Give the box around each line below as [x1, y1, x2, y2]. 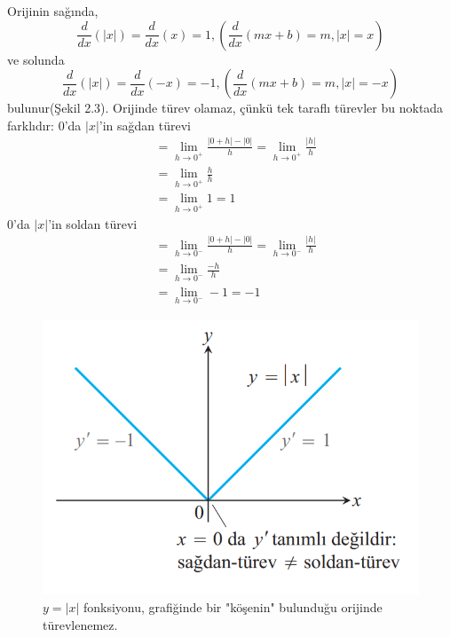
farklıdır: [7, 115, 55, 134]
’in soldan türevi [48, 214, 138, 232]
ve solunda [7, 50, 65, 68]
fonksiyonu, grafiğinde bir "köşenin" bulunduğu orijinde [83, 597, 383, 616]
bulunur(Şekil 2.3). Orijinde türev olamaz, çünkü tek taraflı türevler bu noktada [7, 98, 444, 117]
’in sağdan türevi [99, 115, 192, 134]
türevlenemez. [43, 615, 118, 633]
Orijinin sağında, [7, 2, 99, 20]
